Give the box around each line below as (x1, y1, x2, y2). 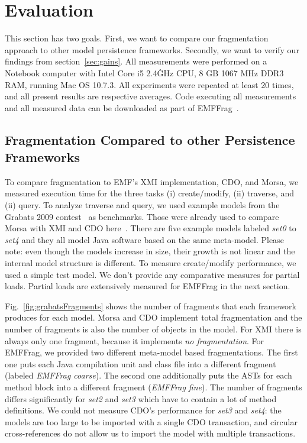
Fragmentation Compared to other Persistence (5, 130, 295, 148)
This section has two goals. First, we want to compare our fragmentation (5, 32, 269, 44)
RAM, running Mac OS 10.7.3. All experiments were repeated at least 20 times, (5, 78, 294, 90)
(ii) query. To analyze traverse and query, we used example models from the (5, 199, 280, 211)
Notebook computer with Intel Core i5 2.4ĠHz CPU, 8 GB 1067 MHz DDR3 (5, 66, 284, 79)
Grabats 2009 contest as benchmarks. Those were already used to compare (5, 210, 279, 222)
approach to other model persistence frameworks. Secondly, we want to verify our (5, 43, 299, 56)
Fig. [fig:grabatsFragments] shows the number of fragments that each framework (5, 299, 296, 312)
